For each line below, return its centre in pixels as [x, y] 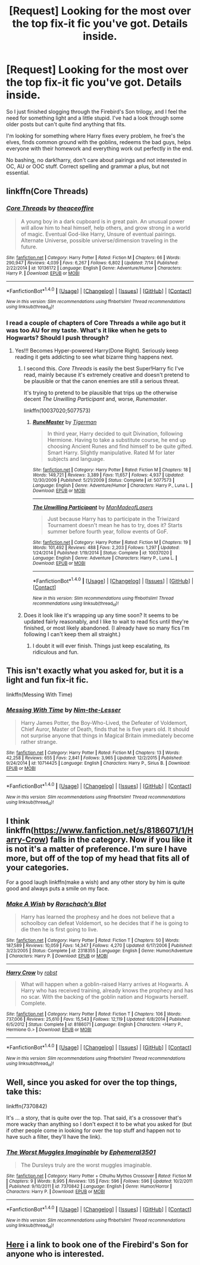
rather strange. [39, 742]
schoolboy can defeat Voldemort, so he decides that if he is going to [104, 923]
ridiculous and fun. [56, 652]
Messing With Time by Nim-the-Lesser [63, 710]
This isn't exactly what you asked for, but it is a [95, 671]
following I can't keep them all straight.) [72, 634]
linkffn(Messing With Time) [39, 694]
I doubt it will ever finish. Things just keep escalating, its [101, 646]
